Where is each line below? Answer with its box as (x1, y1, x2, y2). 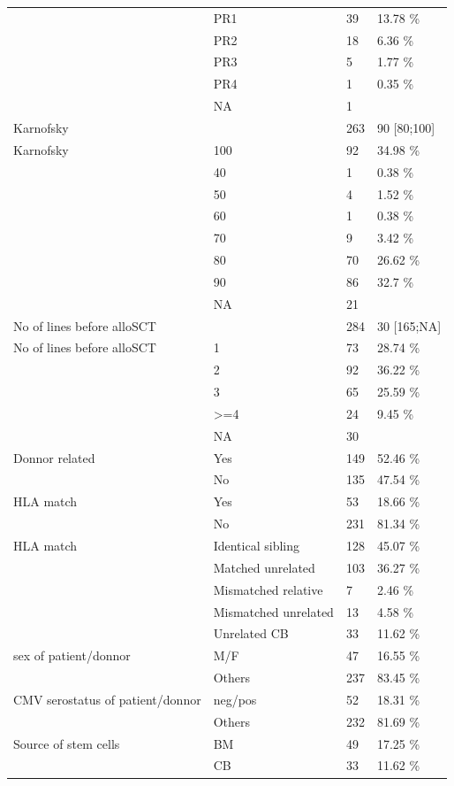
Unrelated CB (213, 624, 289, 643)
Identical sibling (213, 536, 299, 554)
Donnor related (13, 448, 95, 466)
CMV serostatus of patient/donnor (13, 690, 201, 708)
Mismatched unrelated (213, 602, 334, 620)
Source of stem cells (13, 734, 120, 752)
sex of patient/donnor (13, 646, 131, 665)
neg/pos (213, 690, 257, 708)
